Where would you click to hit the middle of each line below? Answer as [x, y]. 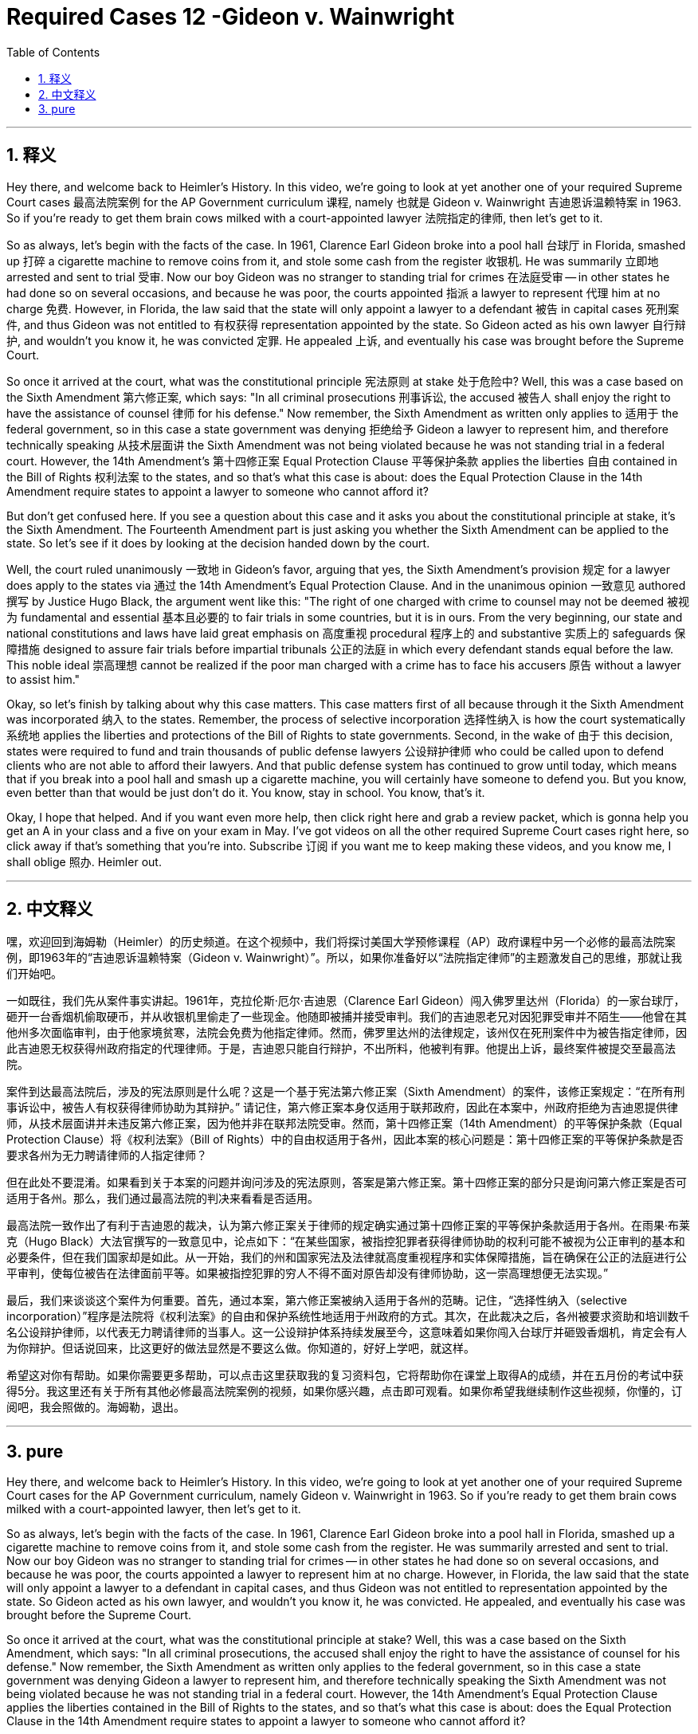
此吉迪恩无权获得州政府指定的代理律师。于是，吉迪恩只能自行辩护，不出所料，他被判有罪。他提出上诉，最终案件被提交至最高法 [341, 1049]
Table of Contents [53, 52]
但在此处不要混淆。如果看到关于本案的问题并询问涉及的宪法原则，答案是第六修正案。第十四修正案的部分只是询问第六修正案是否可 [347, 1183]
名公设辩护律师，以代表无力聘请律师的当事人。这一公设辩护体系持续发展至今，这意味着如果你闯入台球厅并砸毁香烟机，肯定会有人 [347, 1332]
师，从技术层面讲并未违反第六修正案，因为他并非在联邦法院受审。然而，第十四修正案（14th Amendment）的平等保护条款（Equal [345, 1124]
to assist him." [43, 679]
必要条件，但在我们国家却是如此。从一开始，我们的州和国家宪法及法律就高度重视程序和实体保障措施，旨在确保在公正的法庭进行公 [347, 1257]
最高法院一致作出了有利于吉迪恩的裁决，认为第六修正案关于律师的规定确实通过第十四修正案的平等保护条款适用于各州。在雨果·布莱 [349, 1226]
